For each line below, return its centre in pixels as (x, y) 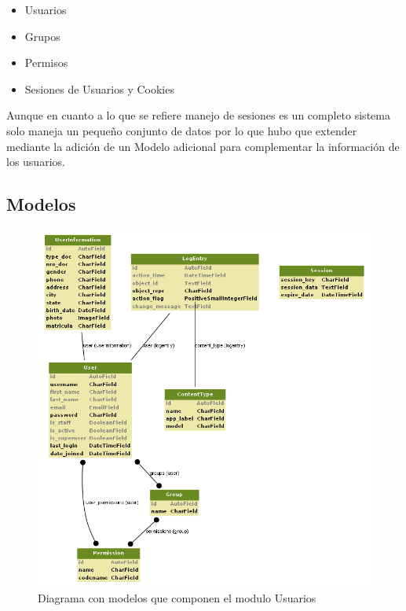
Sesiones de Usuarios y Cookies (99, 88)
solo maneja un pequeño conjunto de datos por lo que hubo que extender (182, 130)
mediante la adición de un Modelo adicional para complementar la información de (203, 146)
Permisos (46, 63)
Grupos (42, 36)
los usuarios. (36, 162)
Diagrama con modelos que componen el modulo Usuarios (177, 598)
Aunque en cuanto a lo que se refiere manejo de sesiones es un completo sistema (198, 115)
